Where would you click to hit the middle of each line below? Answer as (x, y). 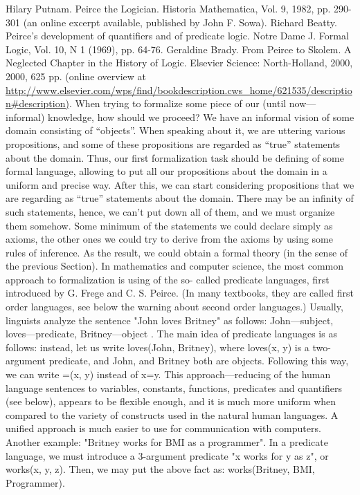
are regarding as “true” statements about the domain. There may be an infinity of (180, 198)
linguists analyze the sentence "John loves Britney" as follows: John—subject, (170, 320)
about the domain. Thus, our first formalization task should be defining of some (175, 157)
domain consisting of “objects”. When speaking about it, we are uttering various (175, 130)
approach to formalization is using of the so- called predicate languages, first (168, 279)
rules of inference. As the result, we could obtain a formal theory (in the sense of (177, 252)
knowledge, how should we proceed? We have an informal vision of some (201, 116)
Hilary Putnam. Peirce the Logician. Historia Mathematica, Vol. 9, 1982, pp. (168, 8)
